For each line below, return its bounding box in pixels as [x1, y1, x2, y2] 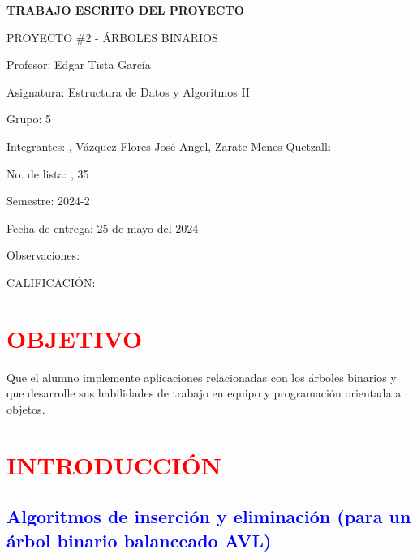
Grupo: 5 [6, 110, 51, 127]
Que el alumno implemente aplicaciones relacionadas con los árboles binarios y [6, 368, 397, 385]
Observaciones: [6, 247, 80, 264]
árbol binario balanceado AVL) [6, 527, 272, 552]
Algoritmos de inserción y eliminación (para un [6, 504, 411, 529]
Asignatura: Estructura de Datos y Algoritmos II [6, 83, 250, 100]
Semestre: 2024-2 [6, 192, 90, 209]
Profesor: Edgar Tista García [6, 56, 151, 73]
